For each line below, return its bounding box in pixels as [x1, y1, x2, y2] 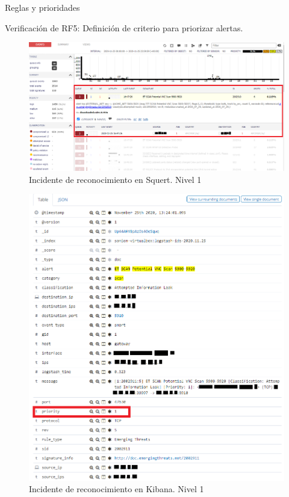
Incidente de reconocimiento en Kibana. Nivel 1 [29, 483, 204, 495]
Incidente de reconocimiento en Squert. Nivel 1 [29, 173, 202, 185]
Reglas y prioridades [5, 1, 80, 13]
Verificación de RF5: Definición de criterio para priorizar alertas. [5, 21, 243, 34]
